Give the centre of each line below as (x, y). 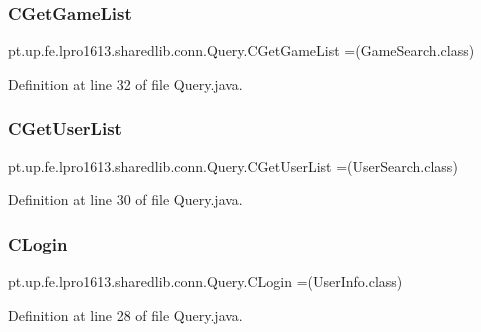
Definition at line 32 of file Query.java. (125, 83)
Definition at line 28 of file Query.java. (125, 314)
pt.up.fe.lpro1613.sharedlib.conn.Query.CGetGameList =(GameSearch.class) (241, 50)
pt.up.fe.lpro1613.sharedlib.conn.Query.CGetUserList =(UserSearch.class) (233, 165)
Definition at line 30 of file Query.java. (125, 199)
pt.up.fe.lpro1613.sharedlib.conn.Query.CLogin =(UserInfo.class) (205, 281)
